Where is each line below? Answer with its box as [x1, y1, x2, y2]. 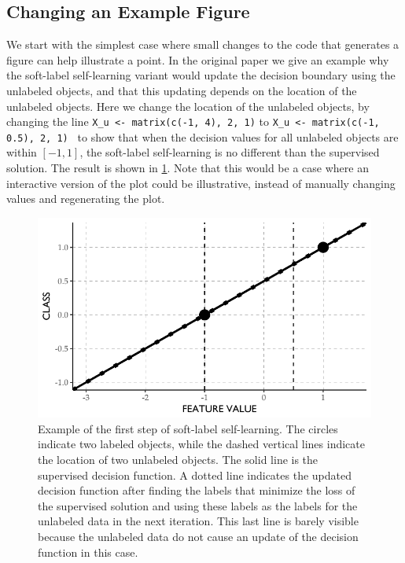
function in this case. [38, 543, 138, 560]
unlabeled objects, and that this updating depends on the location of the [6, 82, 357, 98]
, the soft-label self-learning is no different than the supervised [79, 144, 380, 160]
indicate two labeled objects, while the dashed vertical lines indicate [38, 436, 365, 452]
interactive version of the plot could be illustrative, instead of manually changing [6, 175, 396, 191]
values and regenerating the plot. [6, 190, 165, 207]
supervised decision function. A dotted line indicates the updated [38, 466, 352, 483]
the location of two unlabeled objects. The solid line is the [38, 451, 318, 468]
